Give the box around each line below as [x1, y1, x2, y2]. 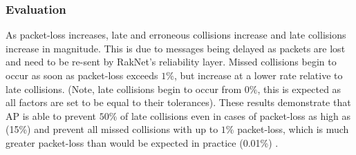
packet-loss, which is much [237, 122, 349, 136]
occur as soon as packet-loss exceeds [6, 68, 158, 82]
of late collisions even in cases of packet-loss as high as [120, 108, 351, 123]
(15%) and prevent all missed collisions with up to [6, 122, 218, 136]
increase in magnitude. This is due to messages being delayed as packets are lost [6, 41, 346, 55]
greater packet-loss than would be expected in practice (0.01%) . [6, 135, 279, 149]
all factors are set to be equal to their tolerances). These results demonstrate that [6, 95, 351, 110]
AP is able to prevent [6, 108, 96, 123]
